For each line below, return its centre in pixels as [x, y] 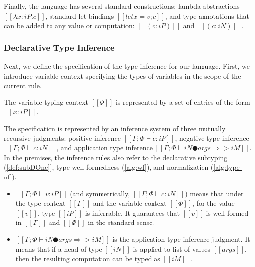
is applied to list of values [172, 248]
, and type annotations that [207, 16]
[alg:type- [228, 167]
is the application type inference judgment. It [181, 239]
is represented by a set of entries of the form [183, 102]
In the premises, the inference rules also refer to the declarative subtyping [116, 157]
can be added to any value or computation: [69, 25]
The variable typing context [46, 102]
